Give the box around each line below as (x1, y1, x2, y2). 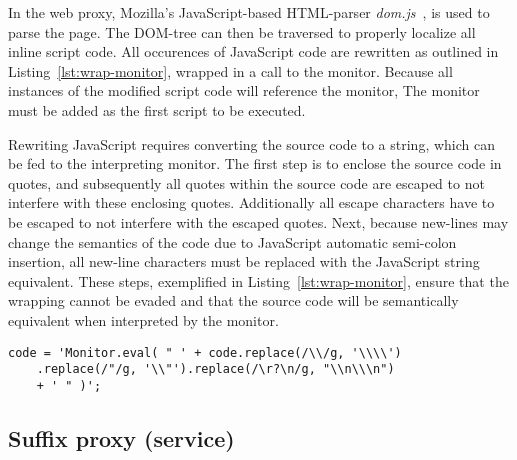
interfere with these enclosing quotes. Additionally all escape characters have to (8, 192, 495, 213)
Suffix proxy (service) (8, 422, 235, 453)
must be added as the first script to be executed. (8, 99, 306, 120)
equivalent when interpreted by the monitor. (8, 309, 279, 330)
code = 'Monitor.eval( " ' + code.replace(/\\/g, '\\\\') (8, 345, 402, 360)
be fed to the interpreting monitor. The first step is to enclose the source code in (8, 153, 502, 174)
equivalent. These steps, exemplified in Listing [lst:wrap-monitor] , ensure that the (8, 270, 509, 291)
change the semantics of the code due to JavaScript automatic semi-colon (8, 231, 457, 252)
